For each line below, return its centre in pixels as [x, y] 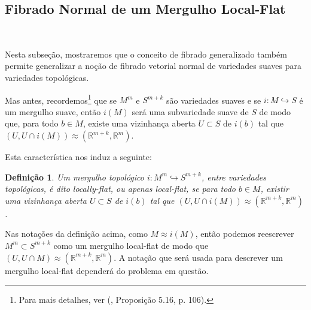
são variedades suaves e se [214, 100]
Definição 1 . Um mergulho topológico [74, 177]
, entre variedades [234, 177]
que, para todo [32, 123]
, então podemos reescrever [245, 234]
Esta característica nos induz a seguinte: [78, 157]
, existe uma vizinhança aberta [139, 123]
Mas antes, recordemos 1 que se [61, 99]
